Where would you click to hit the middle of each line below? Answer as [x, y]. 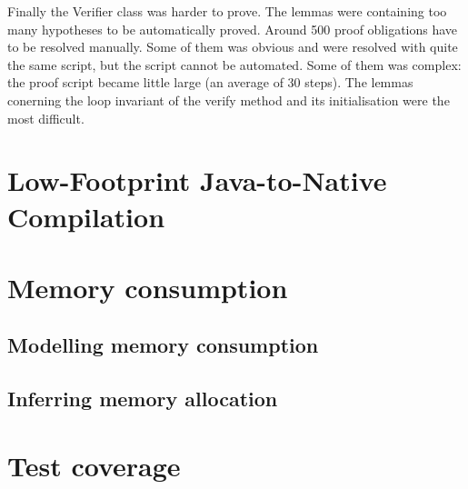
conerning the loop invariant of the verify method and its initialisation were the [229, 100]
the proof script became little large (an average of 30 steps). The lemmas [210, 82]
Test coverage [94, 465]
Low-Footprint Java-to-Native [197, 180]
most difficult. [46, 118]
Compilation [86, 216]
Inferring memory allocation [143, 399]
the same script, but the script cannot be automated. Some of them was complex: [234, 64]
